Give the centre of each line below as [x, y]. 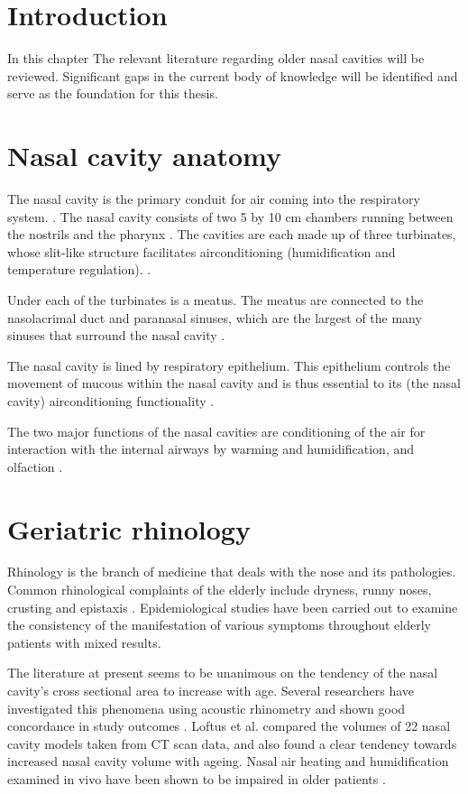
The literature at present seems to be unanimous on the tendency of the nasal [223, 673]
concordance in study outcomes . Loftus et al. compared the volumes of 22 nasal [229, 726]
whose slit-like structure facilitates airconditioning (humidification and [202, 251]
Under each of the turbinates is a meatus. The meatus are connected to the [216, 300]
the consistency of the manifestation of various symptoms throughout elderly [219, 625]
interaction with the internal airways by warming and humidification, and [211, 449]
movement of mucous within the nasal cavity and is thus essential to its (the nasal [234, 383]
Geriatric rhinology [129, 528]
